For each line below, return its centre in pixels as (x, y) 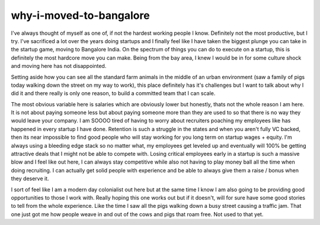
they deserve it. (30, 179)
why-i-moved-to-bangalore (81, 15)
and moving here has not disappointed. (59, 66)
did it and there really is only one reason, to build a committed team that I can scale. (113, 93)
